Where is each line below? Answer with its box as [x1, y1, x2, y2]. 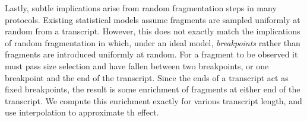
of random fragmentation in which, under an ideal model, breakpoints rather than [5, 36, 300, 49]
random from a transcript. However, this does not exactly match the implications [5, 25, 300, 37]
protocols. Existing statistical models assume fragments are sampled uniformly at [5, 13, 300, 25]
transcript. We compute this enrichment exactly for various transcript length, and [5, 94, 302, 107]
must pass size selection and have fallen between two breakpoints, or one [5, 59, 269, 72]
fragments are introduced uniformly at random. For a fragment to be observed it [5, 48, 298, 60]
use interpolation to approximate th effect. [5, 106, 159, 118]
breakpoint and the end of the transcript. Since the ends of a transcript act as [5, 71, 289, 84]
